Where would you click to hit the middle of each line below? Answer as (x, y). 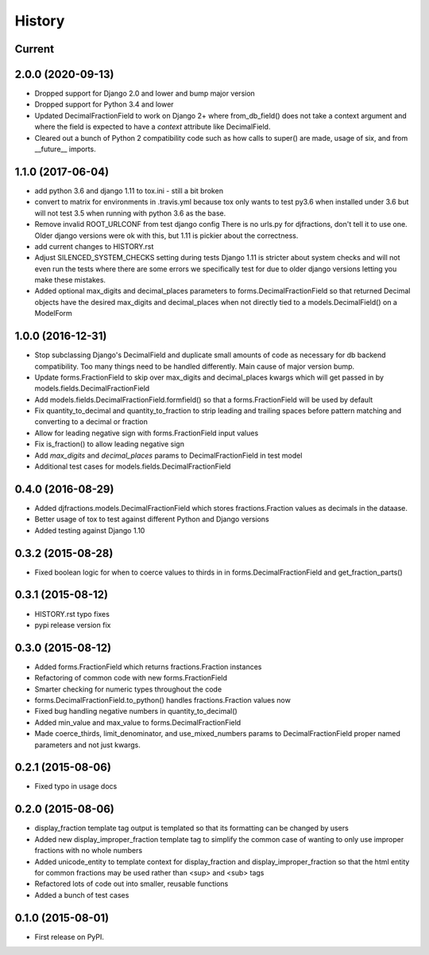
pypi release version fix (73, 625)
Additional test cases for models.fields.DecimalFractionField (133, 466)
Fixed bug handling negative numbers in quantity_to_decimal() (136, 711)
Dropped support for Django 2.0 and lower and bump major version (145, 94)
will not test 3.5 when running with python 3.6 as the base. (130, 213)
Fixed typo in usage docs (76, 786)
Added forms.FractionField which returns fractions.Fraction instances (148, 667)
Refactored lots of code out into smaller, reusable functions (131, 884)
